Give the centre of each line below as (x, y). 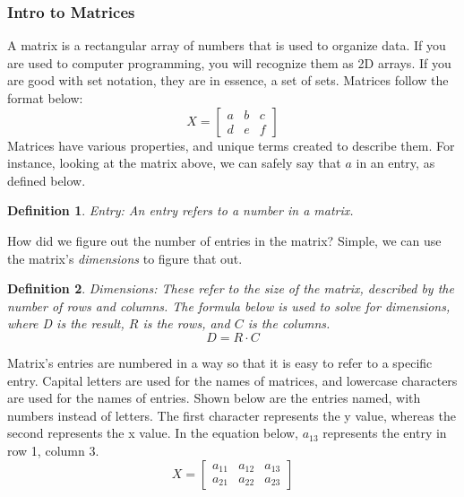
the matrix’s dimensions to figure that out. (125, 258)
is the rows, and (186, 323)
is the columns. (289, 323)
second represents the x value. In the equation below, (153, 433)
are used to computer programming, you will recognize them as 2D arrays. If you (229, 62)
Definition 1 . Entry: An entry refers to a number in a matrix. (180, 210)
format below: (45, 98)
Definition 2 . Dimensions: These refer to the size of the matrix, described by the (231, 288)
